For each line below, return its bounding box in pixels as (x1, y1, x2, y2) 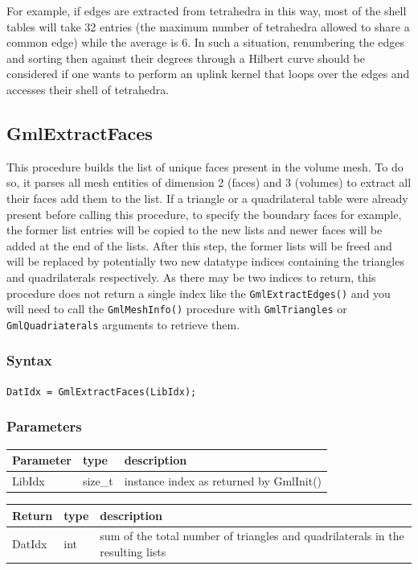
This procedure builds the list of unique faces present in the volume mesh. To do (6, 158, 404, 175)
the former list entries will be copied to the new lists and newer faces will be (6, 221, 383, 238)
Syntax (6, 350, 52, 370)
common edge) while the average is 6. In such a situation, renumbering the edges (6, 34, 405, 51)
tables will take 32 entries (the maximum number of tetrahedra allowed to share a (6, 18, 410, 35)
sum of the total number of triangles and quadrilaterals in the (100, 527, 404, 544)
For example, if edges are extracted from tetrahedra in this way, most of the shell (6, 2, 407, 19)
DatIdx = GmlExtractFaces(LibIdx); (6, 386, 197, 398)
